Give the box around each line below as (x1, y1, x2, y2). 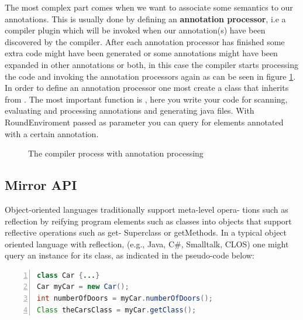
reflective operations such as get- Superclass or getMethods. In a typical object (5, 226, 287, 239)
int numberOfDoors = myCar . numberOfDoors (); (37, 294, 213, 303)
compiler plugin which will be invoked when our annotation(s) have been (5, 24, 266, 36)
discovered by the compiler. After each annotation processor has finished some (5, 35, 285, 47)
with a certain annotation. (5, 127, 99, 139)
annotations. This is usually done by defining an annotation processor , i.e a (5, 12, 286, 25)
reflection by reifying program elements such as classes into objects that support (5, 215, 292, 227)
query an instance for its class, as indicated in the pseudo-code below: (5, 249, 254, 261)
